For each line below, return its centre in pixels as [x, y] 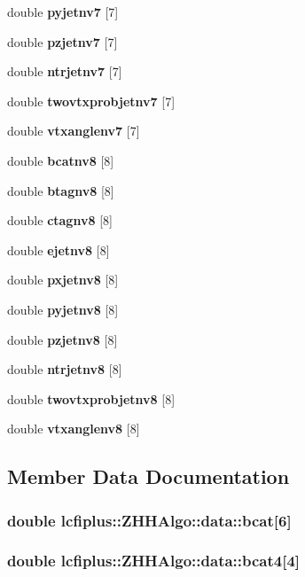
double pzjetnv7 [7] [63, 41]
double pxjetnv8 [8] [63, 280]
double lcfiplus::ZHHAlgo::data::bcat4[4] [154, 561]
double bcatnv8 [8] [61, 160]
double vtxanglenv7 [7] [74, 131]
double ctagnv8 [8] [60, 220]
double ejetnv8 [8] [59, 250]
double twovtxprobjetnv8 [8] [91, 398]
